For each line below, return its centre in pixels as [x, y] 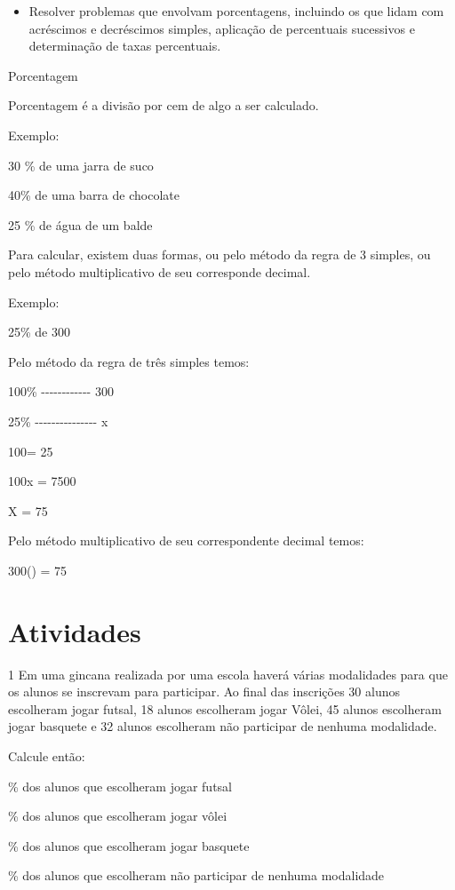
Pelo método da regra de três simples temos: [129, 361]
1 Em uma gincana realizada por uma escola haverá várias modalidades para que [228, 674]
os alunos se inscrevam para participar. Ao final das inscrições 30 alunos [204, 691]
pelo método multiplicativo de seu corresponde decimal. [160, 271]
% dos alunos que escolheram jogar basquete [129, 845]
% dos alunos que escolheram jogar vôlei [118, 816]
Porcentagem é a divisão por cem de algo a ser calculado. [164, 105]
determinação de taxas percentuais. [125, 46]
